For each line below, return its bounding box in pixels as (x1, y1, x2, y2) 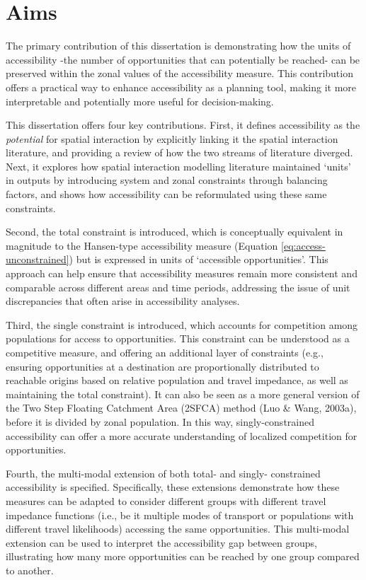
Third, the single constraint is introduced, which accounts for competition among (6, 317, 358, 332)
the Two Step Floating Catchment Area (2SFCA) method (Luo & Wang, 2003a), (6, 400, 357, 415)
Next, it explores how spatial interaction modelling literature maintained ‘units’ (6, 158, 351, 173)
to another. (6, 562, 54, 577)
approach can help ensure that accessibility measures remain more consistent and (6, 266, 358, 281)
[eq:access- (281, 238, 326, 253)
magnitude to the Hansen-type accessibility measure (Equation (6, 238, 278, 253)
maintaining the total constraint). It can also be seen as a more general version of (6, 386, 360, 401)
